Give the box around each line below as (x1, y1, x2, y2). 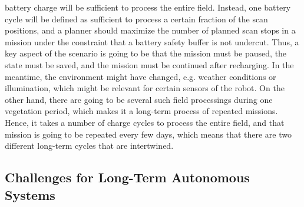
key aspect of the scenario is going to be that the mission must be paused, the (5, 47, 287, 59)
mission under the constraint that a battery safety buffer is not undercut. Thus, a (5, 35, 299, 48)
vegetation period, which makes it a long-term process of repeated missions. (5, 105, 278, 117)
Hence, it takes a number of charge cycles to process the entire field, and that (5, 116, 285, 128)
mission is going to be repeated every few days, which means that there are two (5, 128, 292, 140)
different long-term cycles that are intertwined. (5, 139, 174, 152)
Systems (5, 185, 55, 203)
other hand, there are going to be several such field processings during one (5, 93, 273, 105)
